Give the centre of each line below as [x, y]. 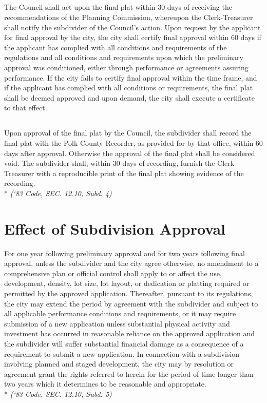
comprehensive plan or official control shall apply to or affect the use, [113, 273]
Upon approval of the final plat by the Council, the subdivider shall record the [128, 133]
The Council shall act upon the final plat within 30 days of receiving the [118, 7]
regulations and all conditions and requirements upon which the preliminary [124, 57]
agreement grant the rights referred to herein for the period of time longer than [129, 373]
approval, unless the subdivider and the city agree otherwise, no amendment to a [131, 263]
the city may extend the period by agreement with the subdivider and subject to [131, 303]
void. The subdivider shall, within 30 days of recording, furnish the [110, 163]
